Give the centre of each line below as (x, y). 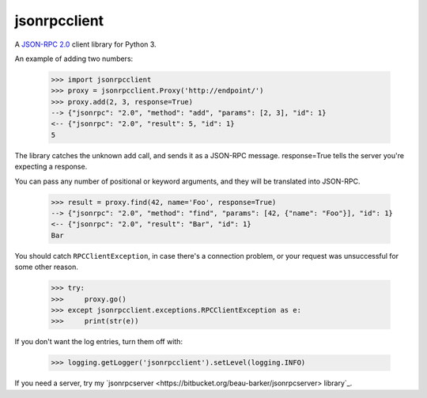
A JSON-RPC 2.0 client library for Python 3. (86, 44)
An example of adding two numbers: (74, 59)
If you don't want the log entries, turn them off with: (99, 342)
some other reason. (47, 267)
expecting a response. (51, 167)
